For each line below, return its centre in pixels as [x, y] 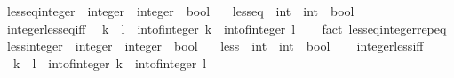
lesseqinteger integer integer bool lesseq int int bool [180, 11]
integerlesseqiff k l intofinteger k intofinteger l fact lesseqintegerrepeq [227, 28]
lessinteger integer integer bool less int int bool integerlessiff [215, 46]
